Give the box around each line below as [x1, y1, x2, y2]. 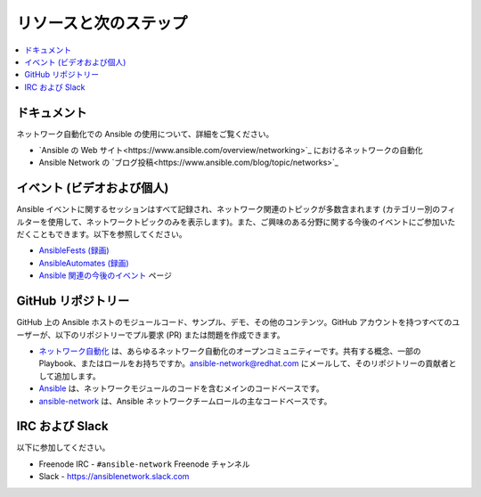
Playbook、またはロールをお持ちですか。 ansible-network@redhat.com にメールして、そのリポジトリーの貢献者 [38, 358, 449, 369]
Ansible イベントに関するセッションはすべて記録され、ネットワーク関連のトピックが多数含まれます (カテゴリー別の [16, 204, 441, 215]
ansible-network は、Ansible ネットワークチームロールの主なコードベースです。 [38, 395, 332, 406]
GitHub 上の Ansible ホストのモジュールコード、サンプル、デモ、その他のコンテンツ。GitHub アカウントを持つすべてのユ [16, 317, 461, 328]
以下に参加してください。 [16, 442, 110, 453]
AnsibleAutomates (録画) [38, 257, 129, 268]
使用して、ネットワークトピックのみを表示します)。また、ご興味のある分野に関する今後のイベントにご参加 [47, 216, 440, 227]
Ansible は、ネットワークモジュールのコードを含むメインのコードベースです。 [38, 383, 324, 394]
